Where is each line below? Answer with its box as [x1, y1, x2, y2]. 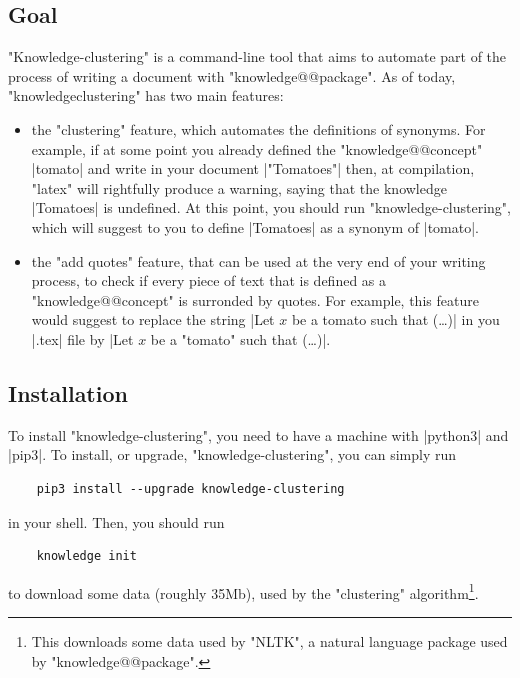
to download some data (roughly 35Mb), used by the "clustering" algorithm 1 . [8, 579, 479, 603]
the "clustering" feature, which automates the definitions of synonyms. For [31, 118, 486, 139]
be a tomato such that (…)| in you [291, 309, 500, 330]
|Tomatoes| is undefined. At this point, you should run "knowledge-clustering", [31, 197, 512, 218]
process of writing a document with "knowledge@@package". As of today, [8, 65, 456, 86]
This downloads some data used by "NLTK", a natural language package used [31, 630, 508, 651]
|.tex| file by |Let [31, 328, 134, 349]
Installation [8, 377, 128, 408]
